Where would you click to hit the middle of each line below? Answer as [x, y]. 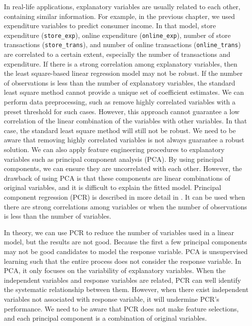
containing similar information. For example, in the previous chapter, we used [119, 16]
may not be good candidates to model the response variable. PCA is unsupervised [126, 251]
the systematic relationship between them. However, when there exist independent [126, 289]
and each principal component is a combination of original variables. [105, 318]
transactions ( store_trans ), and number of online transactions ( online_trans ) [122, 44]
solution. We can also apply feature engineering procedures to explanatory [114, 149]
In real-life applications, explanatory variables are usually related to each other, [122, 6]
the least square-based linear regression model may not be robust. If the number [123, 73]
